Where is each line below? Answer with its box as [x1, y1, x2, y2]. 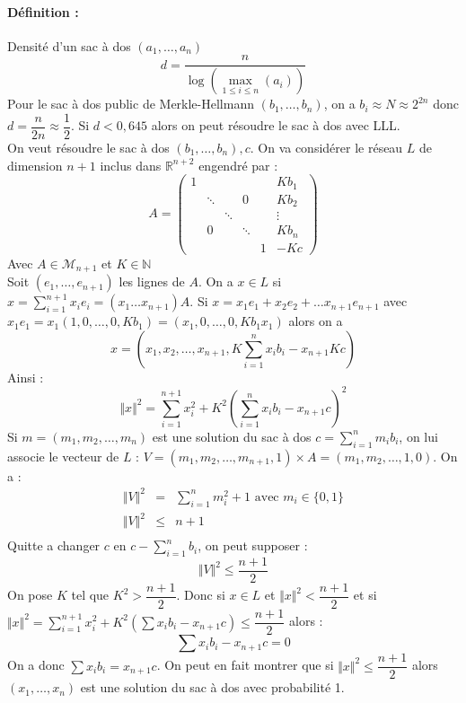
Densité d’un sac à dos [7, 36, 131, 55]
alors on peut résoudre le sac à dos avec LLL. [151, 116, 400, 135]
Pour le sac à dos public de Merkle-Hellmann [7, 94, 254, 113]
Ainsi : [7, 367, 44, 386]
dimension [7, 155, 63, 174]
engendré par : [198, 155, 278, 174]
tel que [71, 585, 110, 604]
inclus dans [100, 155, 162, 174]
